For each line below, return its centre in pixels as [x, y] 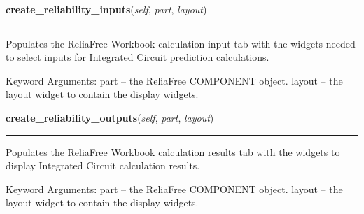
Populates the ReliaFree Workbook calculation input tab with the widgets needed [181, 43]
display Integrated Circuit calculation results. [103, 165]
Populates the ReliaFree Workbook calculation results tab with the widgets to [173, 151]
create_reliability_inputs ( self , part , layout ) [106, 9]
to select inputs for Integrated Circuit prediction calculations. [138, 57]
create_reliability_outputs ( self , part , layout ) [110, 117]
